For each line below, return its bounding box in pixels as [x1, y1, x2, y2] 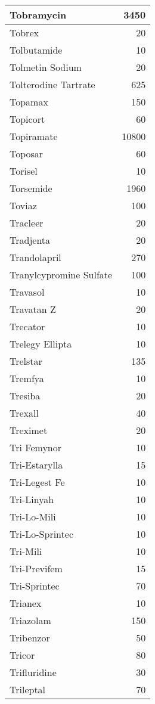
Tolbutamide [10, 43, 63, 57]
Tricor [10, 648, 35, 662]
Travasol [10, 285, 45, 299]
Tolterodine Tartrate [10, 77, 95, 91]
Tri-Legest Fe [10, 475, 65, 489]
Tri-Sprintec [10, 579, 60, 593]
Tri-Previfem [10, 562, 63, 575]
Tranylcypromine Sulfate [10, 268, 113, 281]
